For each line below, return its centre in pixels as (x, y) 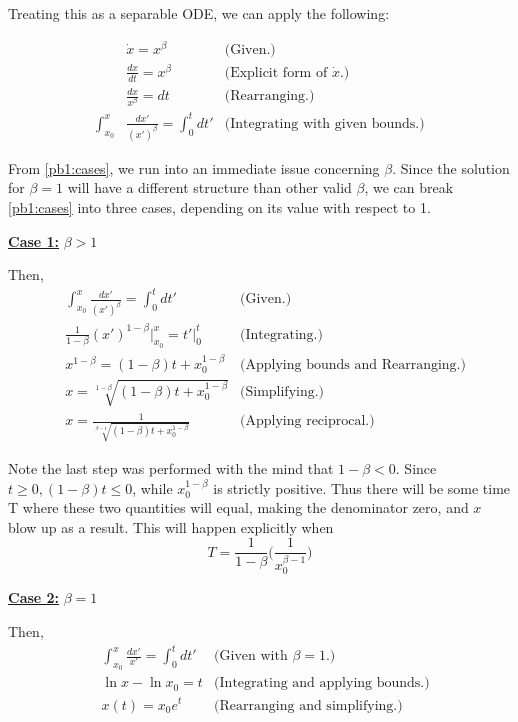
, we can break (409, 187)
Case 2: (34, 597)
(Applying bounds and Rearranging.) (353, 364)
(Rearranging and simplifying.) (308, 705)
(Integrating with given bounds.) (324, 123)
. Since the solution (451, 167)
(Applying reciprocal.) (307, 421)
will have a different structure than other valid (209, 187)
